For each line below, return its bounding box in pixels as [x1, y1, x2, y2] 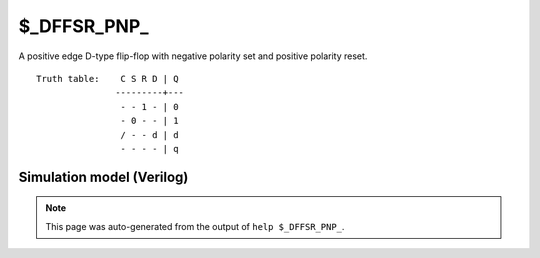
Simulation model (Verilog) [18, 168, 189, 185]
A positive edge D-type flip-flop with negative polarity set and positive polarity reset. [18, 50, 368, 62]
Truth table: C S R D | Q [36, 73, 179, 84]
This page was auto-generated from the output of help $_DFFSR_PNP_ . [45, 220, 345, 232]
